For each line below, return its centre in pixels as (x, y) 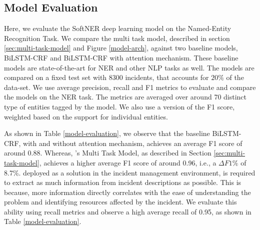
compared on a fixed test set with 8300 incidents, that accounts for (106, 77)
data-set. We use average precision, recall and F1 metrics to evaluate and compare (130, 87)
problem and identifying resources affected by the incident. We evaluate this (120, 202)
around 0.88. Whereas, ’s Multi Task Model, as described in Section (108, 153)
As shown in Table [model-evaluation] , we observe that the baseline (107, 133)
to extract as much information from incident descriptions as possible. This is (123, 182)
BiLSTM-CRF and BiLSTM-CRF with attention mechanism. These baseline (121, 57)
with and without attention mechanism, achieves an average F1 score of (133, 143)
